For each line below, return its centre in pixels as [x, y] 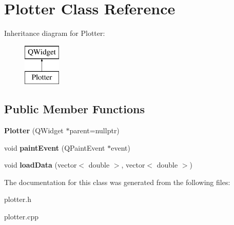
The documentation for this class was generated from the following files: [117, 182]
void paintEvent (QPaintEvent [55, 147]
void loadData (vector [41, 165]
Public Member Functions [74, 109]
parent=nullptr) [94, 130]
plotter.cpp [21, 217]
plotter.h [18, 199]
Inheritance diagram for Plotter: [55, 33]
